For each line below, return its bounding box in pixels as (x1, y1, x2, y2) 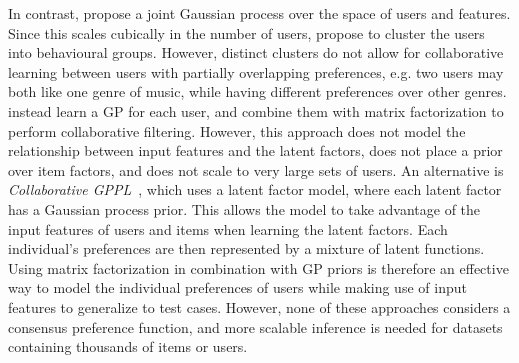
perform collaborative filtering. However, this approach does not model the (8, 120, 466, 141)
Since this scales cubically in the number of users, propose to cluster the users (8, 22, 485, 43)
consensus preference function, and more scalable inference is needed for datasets (8, 316, 503, 337)
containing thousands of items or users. (8, 336, 248, 357)
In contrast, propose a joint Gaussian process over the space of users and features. (8, 3, 511, 23)
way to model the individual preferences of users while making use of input (8, 277, 467, 298)
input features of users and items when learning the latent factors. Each (8, 218, 448, 239)
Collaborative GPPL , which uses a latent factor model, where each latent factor (8, 179, 502, 200)
